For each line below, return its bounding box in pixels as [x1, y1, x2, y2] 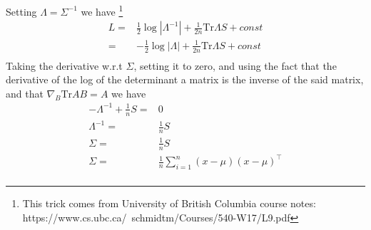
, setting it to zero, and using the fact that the [133, 58, 337, 73]
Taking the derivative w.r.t [6, 58, 123, 73]
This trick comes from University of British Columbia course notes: [22, 195, 316, 210]
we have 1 [81, 2, 123, 19]
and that [6, 85, 44, 100]
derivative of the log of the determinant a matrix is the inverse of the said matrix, [6, 72, 364, 87]
